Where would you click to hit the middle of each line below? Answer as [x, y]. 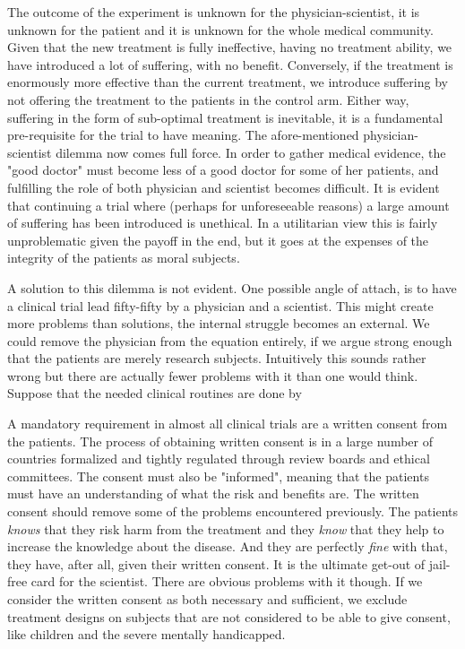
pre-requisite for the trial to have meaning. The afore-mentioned [183, 135]
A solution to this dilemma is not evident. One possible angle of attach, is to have [232, 287]
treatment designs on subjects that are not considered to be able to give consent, [229, 616]
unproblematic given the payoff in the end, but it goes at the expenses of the [218, 240]
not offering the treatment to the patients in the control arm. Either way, [208, 99]
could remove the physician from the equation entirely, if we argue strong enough [230, 340]
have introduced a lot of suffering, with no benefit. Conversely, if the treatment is [230, 64]
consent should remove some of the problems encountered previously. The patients [233, 511]
